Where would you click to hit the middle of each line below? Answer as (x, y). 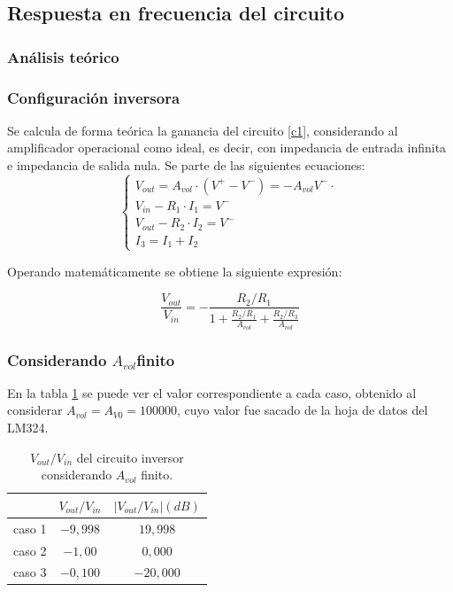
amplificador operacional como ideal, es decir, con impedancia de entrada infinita (227, 148)
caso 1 (30, 528)
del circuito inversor (130, 457)
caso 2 (30, 550)
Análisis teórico (63, 56)
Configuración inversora (94, 97)
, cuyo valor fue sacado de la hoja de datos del (303, 410)
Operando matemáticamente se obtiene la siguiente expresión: (175, 271)
